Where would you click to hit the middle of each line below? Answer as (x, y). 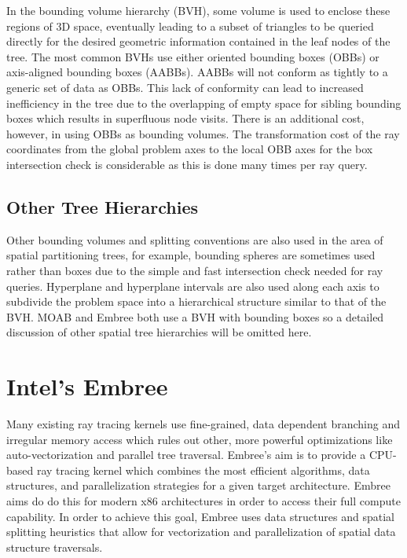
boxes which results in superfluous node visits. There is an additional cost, (185, 118)
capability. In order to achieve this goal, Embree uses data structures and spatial (200, 516)
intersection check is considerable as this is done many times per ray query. (187, 164)
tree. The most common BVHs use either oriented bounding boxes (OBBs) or (193, 56)
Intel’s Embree (87, 386)
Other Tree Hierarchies (103, 206)
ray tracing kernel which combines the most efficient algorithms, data (203, 470)
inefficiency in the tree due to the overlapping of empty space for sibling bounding (204, 103)
